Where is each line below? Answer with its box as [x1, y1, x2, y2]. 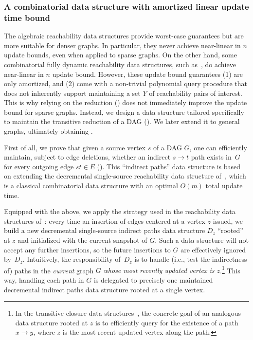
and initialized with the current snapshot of [18, 235, 147, 245]
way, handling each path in [4, 275, 84, 285]
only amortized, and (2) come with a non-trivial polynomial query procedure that [4, 78, 247, 89]
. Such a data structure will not [155, 235, 249, 245]
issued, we [213, 215, 243, 226]
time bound [4, 11, 50, 23]
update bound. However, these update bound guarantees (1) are [52, 69, 243, 79]
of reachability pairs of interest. [149, 88, 242, 98]
